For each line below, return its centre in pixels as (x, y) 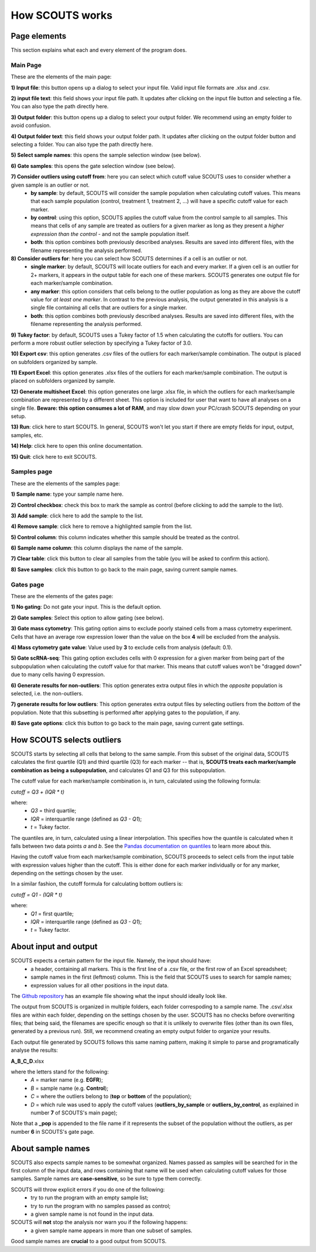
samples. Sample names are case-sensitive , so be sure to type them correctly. (106, 1179)
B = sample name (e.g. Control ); (69, 1088)
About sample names (50, 1148)
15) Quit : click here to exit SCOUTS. (54, 457)
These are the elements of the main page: (61, 77)
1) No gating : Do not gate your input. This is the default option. (86, 607)
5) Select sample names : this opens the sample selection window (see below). (106, 155)
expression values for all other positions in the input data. (100, 985)
